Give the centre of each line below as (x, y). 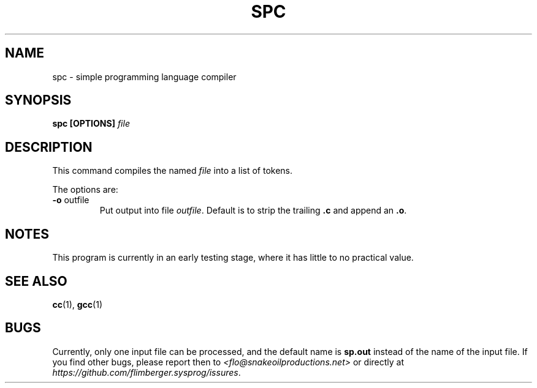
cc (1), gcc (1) (78, 304)
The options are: (85, 190)
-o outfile (71, 200)
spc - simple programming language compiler (144, 76)
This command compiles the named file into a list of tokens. (173, 171)
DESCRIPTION (49, 147)
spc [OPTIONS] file (91, 124)
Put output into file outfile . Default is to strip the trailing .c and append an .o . (253, 211)
